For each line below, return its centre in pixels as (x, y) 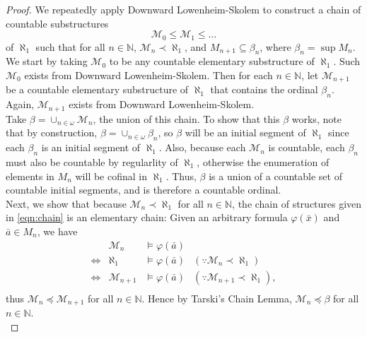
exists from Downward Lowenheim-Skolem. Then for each (148, 75)
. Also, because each (202, 147)
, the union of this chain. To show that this (186, 118)
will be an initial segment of (245, 132)
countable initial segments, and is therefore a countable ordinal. (144, 190)
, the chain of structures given (297, 203)
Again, (20, 104)
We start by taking (47, 61)
